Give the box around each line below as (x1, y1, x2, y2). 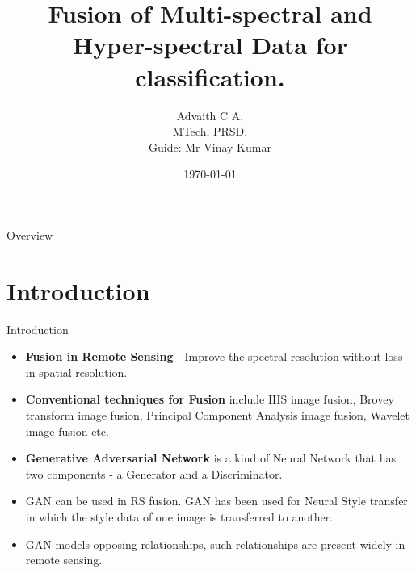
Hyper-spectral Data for (73, 28, 347, 61)
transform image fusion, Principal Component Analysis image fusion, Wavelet (25, 406, 410, 423)
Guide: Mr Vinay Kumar (149, 138, 271, 155)
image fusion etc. (25, 422, 109, 439)
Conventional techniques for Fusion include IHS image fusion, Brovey (25, 391, 394, 408)
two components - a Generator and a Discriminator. (25, 465, 283, 482)
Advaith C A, (176, 107, 244, 123)
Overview (6, 226, 53, 243)
